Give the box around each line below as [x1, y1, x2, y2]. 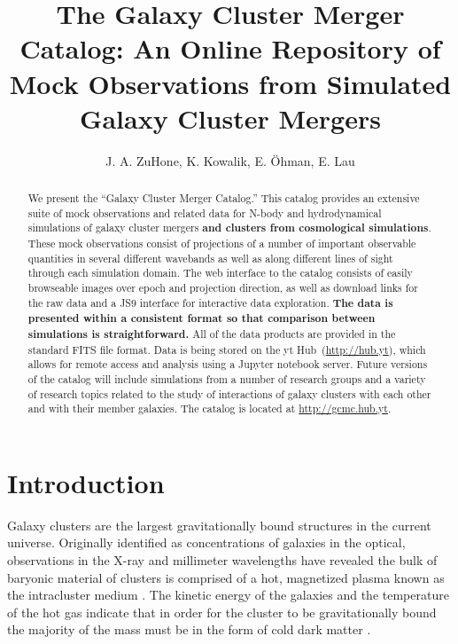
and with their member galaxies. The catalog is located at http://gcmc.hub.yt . [27, 401, 392, 416]
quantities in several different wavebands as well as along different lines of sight [27, 250, 393, 265]
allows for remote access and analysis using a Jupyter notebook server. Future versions [27, 357, 428, 372]
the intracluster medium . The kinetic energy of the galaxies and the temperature [7, 585, 449, 604]
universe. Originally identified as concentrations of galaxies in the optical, [7, 533, 406, 552]
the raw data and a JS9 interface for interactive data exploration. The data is [27, 295, 393, 310]
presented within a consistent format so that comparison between [27, 310, 376, 326]
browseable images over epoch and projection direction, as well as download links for [27, 280, 418, 295]
